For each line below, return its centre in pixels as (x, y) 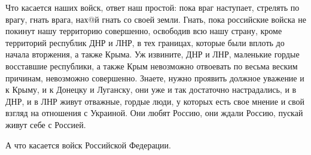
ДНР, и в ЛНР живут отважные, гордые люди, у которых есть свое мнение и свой (155, 101)
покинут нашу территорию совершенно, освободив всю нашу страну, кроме (144, 31)
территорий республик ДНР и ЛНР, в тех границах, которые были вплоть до (145, 42)
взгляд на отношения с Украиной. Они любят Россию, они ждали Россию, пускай (154, 113)
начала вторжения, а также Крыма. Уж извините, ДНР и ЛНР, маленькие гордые (153, 54)
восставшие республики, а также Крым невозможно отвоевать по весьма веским (152, 66)
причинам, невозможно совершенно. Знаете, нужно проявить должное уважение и (155, 77)
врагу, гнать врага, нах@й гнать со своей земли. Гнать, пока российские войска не (156, 19)
